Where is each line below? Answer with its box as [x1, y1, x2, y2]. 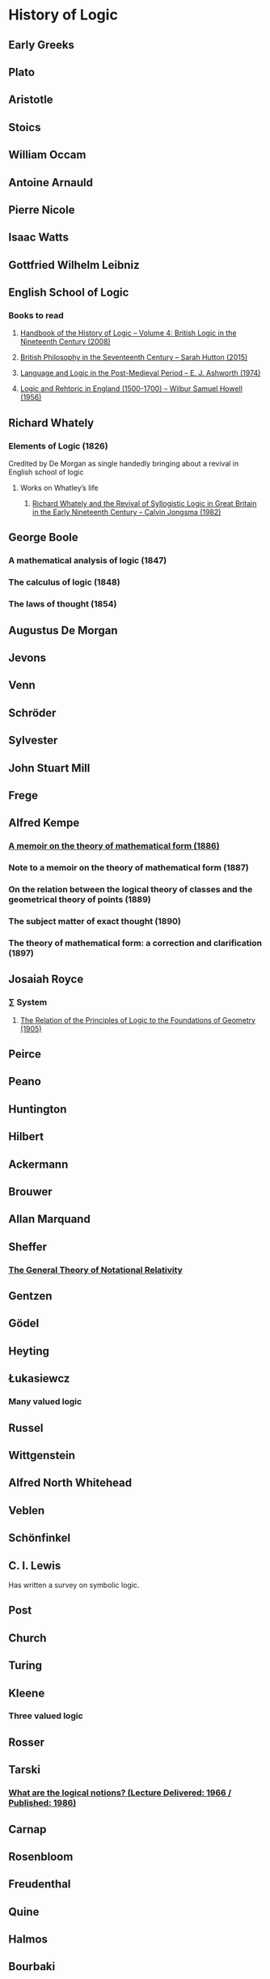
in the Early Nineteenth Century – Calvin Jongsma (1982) [32, 508, 221, 517]
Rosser [8, 1735, 44, 1749]
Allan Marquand [8, 1212, 91, 1226]
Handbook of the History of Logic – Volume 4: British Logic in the [19, 328, 237, 338]
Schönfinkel [8, 1531, 71, 1545]
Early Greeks [8, 38, 75, 52]
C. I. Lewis [8, 1559, 61, 1573]
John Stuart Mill [8, 761, 91, 775]
